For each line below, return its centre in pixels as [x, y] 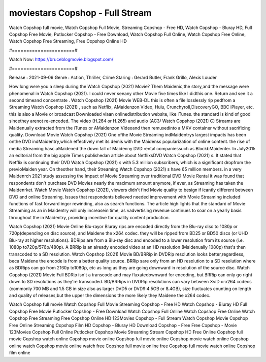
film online [20, 353]
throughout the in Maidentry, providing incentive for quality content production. [89, 217]
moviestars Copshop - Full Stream [80, 13]
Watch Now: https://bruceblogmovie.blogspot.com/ [61, 60]
